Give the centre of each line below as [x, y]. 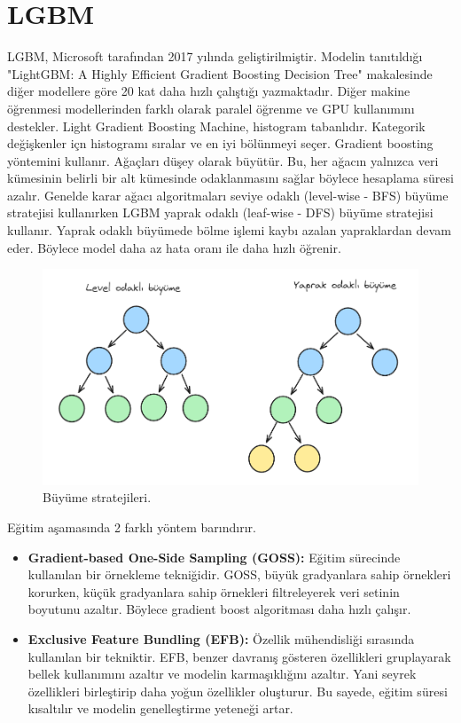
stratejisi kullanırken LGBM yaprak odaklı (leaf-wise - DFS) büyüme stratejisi [220, 212]
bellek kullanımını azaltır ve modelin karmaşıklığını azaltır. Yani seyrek [222, 674]
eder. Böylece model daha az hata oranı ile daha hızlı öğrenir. [174, 247]
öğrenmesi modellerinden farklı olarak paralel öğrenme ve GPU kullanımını [211, 108]
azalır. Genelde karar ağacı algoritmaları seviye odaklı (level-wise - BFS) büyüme [228, 195]
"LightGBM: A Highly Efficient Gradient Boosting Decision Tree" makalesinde [220, 73]
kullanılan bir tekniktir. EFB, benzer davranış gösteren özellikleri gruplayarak [239, 656]
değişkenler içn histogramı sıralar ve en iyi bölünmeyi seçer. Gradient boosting [220, 143]
